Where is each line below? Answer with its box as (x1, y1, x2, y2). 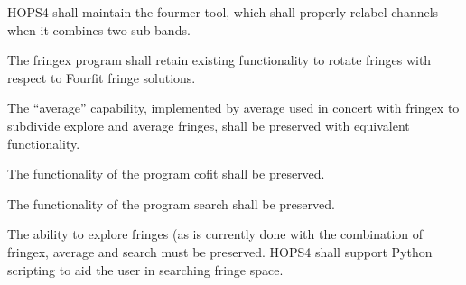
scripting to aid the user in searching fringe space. (7, 260, 284, 279)
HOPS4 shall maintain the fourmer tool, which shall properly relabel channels (7, 3, 439, 21)
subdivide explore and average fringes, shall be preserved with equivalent (7, 115, 410, 134)
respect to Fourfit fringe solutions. (7, 68, 196, 87)
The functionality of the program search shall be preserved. (7, 194, 335, 213)
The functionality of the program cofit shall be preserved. (7, 164, 325, 183)
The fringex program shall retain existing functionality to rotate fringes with (7, 51, 432, 69)
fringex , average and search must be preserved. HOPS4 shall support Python (7, 242, 433, 261)
